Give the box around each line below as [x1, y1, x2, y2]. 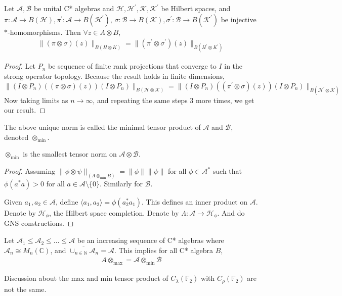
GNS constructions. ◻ [4, 218, 74, 228]
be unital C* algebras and [33, 3, 114, 13]
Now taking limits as [4, 94, 68, 105]
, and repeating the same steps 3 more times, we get [93, 94, 254, 105]
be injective [221, 14, 256, 24]
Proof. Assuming [4, 166, 56, 176]
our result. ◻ [4, 105, 46, 115]
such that [212, 166, 242, 176]
